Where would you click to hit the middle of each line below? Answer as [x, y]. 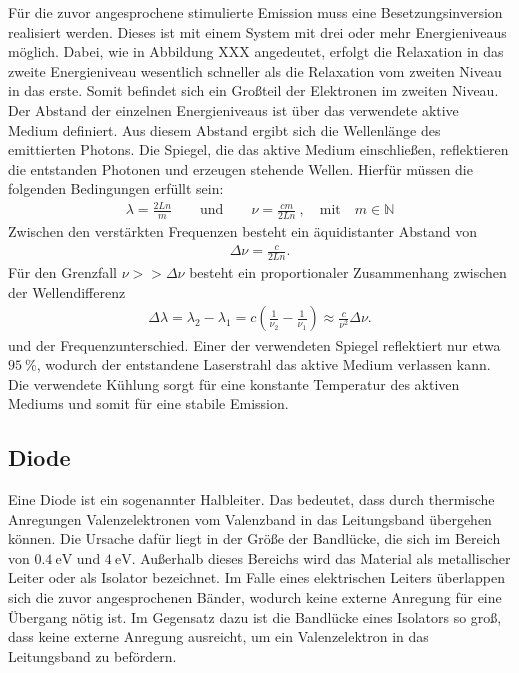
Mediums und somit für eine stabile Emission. [148, 403]
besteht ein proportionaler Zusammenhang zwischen [348, 272]
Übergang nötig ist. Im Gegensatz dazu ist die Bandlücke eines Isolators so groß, [255, 616]
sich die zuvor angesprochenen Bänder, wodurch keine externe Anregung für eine [255, 597]
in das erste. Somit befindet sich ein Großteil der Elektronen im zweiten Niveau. [253, 90]
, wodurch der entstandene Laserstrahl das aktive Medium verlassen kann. [263, 364]
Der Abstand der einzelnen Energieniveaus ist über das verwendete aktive [233, 109]
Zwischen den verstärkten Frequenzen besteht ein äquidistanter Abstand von [242, 231]
